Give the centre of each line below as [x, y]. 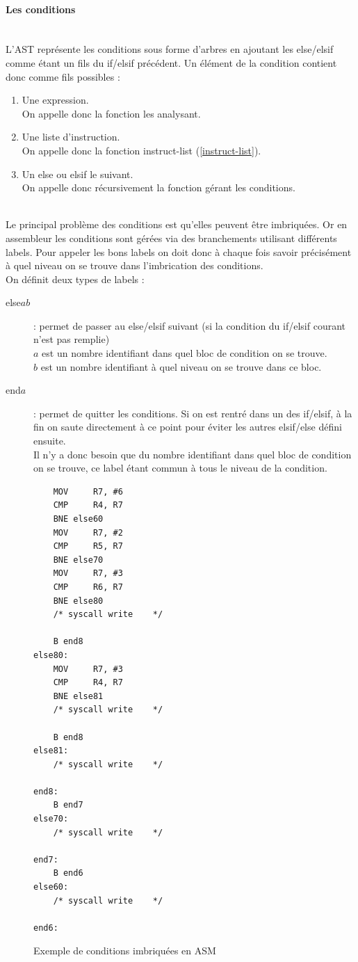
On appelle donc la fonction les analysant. [111, 113]
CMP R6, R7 [88, 587]
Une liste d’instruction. [71, 137]
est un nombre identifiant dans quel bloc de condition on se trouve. [185, 353]
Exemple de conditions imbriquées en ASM [125, 951]
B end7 [68, 805]
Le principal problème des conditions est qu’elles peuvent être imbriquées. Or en [177, 224]
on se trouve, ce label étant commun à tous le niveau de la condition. [180, 468]
